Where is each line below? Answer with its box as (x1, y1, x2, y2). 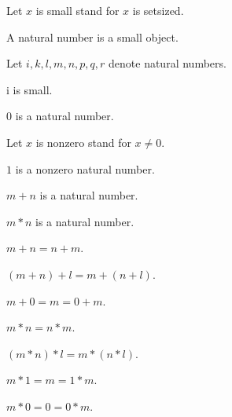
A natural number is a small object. (6, 28, 179, 45)
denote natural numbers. (109, 55, 226, 71)
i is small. (6, 81, 53, 97)
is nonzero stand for (35, 134, 131, 150)
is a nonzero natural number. (15, 160, 155, 177)
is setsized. (132, 2, 184, 18)
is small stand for (35, 2, 120, 18)
